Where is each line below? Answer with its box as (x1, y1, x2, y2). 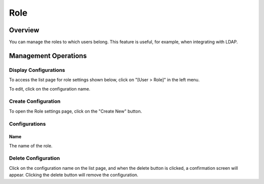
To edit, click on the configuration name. (9, 86, 90, 92)
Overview (9, 26, 40, 34)
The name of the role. (9, 142, 53, 149)
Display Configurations (9, 67, 66, 73)
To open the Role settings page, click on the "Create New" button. (9, 108, 142, 114)
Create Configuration (9, 98, 61, 105)
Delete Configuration (9, 155, 60, 161)
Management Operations (9, 51, 87, 60)
